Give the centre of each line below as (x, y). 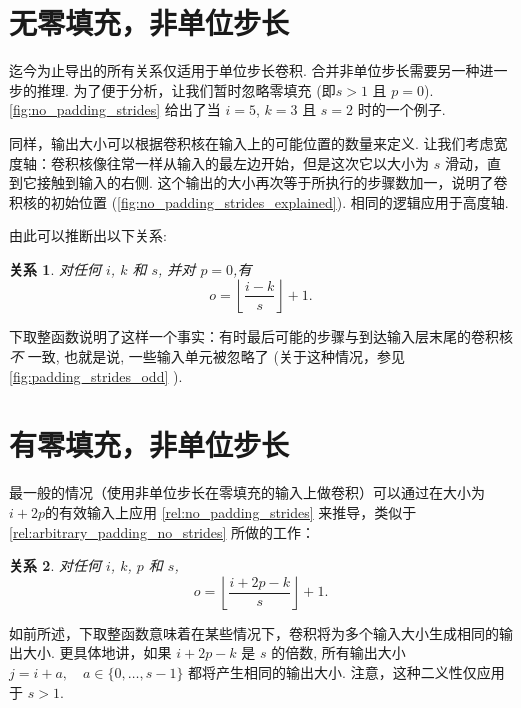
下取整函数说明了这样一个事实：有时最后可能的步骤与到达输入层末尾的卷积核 (261, 336)
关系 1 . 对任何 (55, 268)
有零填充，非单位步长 (149, 444)
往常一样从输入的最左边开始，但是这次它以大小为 (267, 162)
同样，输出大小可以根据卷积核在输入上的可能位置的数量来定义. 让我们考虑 (251, 142)
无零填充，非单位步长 (149, 22)
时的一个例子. (401, 109)
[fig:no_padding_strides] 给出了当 (115, 109)
